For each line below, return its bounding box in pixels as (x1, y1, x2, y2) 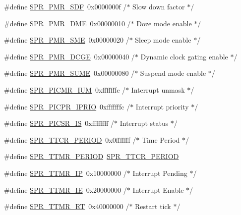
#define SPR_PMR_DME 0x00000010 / (4, 18, 131, 28)
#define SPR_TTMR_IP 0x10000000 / (4, 167, 127, 178)
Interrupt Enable (132, 184, 184, 195)
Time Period (141, 134, 180, 145)
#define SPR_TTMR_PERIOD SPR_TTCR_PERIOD (4, 151, 179, 161)
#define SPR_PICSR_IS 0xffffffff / (4, 118, 115, 128)
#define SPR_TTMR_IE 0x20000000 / (4, 184, 127, 195)
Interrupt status (120, 118, 169, 128)
